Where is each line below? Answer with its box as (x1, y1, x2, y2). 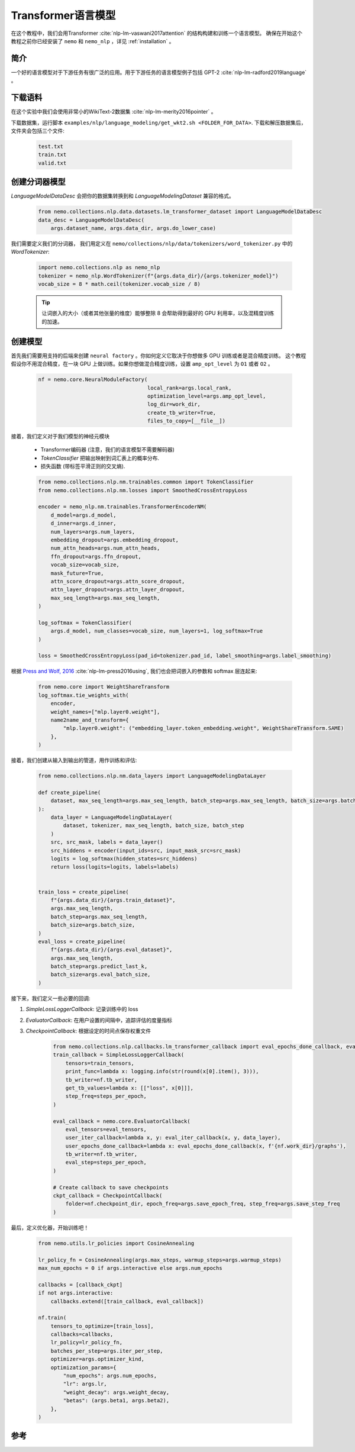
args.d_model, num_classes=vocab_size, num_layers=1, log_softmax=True (50, 628, 263, 634)
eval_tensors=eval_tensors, (65, 1126, 147, 1132)
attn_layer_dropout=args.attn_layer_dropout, (50, 586, 185, 593)
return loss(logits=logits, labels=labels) (50, 864, 179, 870)
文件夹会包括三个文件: (11, 127, 65, 134)
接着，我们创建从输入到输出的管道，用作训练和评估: (11, 757, 137, 764)
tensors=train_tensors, (65, 1060, 134, 1066)
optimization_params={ (50, 1364, 117, 1371)
